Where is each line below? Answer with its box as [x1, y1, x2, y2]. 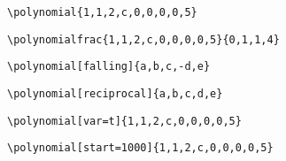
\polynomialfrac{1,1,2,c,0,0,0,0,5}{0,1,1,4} [7, 33, 280, 46]
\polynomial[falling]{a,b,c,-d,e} [7, 60, 211, 73]
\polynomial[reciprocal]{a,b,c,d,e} [7, 87, 223, 100]
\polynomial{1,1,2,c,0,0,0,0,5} [7, 6, 197, 19]
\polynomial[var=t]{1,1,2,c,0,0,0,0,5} [7, 114, 242, 127]
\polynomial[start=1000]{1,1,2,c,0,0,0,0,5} [7, 142, 274, 155]
